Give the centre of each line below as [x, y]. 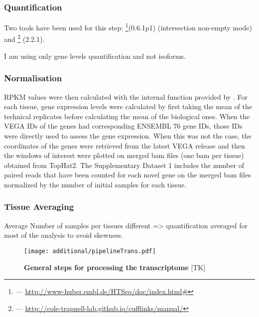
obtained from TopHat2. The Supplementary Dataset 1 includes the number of [124, 165]
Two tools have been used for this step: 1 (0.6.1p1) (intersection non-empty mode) [128, 27]
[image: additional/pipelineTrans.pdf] [90, 251]
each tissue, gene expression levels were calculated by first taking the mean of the [128, 106]
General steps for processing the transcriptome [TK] [115, 267]
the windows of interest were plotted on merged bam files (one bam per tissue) [124, 155]
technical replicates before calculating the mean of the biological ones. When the [127, 116]
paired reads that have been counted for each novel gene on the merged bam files [128, 175]
